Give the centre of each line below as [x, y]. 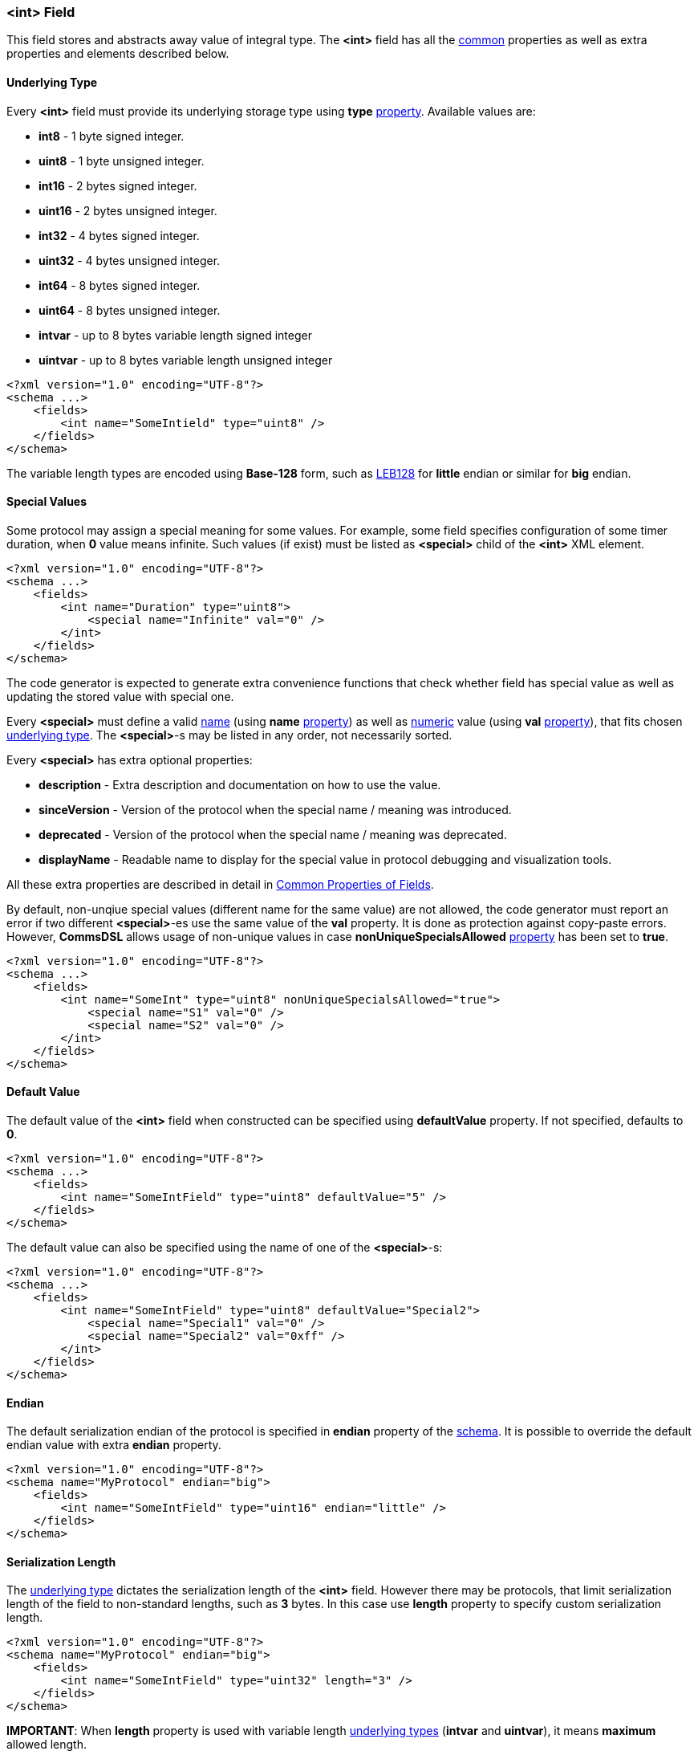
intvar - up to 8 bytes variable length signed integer [175, 335]
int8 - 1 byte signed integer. [112, 136]
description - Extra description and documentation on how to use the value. [240, 784]
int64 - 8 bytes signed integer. [120, 285]
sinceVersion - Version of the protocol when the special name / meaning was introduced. [275, 809]
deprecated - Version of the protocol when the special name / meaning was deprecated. [273, 834]
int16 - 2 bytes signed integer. [118, 185]
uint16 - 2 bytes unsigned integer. [128, 210]
